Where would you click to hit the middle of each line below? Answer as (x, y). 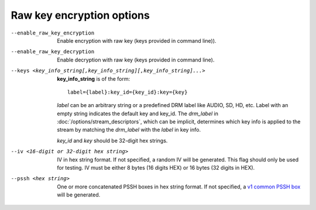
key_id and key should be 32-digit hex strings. (112, 140)
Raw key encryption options (80, 15)
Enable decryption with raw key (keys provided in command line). (136, 60)
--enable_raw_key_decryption (53, 52)
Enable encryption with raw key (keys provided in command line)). (137, 40)
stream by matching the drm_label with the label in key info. (129, 130)
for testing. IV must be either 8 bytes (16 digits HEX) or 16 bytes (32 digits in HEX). (156, 168)
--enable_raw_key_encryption (53, 33)
